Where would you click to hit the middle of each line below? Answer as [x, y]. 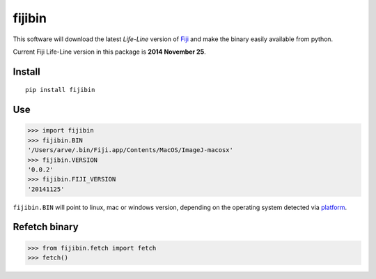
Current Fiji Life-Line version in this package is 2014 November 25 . [109, 52]
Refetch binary [46, 227]
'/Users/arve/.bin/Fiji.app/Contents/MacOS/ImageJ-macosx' [130, 150]
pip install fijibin [60, 90]
